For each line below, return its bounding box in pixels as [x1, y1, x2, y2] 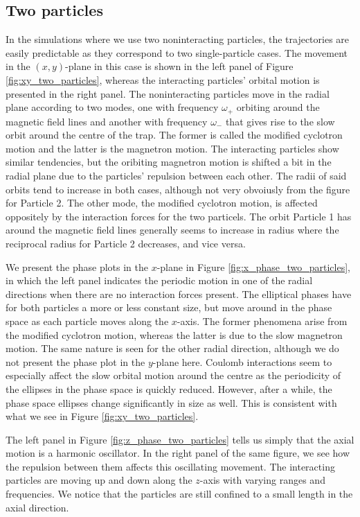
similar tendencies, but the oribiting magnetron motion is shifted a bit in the [6, 155, 332, 169]
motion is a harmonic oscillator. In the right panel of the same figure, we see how [6, 446, 350, 460]
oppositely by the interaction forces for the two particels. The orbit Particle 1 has [6, 209, 352, 223]
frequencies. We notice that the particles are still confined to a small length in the [6, 487, 353, 501]
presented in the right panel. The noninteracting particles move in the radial [6, 86, 330, 100]
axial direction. [6, 500, 69, 514]
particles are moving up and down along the [6, 473, 192, 487]
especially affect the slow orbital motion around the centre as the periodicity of [6, 368, 341, 383]
